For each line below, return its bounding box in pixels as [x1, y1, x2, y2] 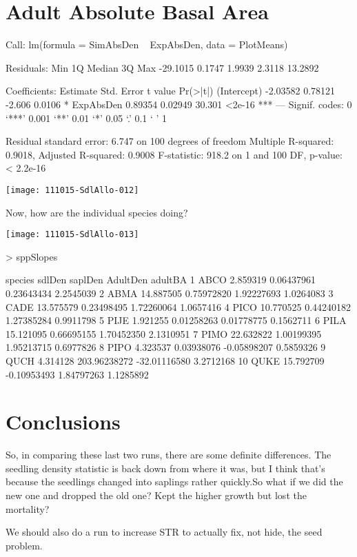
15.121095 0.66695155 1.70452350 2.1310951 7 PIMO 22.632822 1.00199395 [6, 326, 322, 341]
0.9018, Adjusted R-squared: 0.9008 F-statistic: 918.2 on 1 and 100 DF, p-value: [6, 147, 343, 161]
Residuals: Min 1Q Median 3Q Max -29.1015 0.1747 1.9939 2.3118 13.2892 [6, 60, 319, 74]
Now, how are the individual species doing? [6, 205, 188, 219]
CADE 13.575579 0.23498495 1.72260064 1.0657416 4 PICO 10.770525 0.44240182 [6, 299, 351, 314]
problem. [6, 538, 43, 552]
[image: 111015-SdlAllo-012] [6, 185, 139, 195]
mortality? [6, 501, 50, 516]
